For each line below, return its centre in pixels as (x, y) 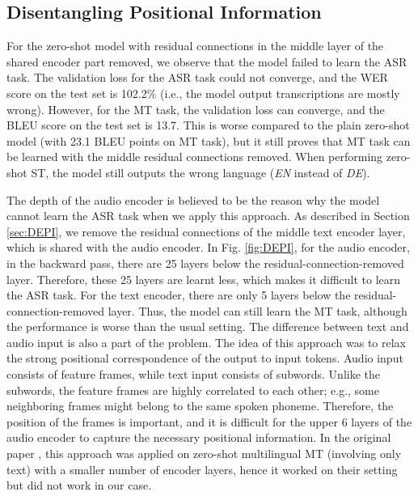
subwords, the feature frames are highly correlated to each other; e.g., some (193, 390)
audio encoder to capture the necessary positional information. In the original (199, 437)
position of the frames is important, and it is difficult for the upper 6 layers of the (209, 421)
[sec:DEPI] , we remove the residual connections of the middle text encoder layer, (206, 231)
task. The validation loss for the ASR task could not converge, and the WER (197, 77)
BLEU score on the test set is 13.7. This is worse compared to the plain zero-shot (208, 125)
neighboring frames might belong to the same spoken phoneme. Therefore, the (200, 406)
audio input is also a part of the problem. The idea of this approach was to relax (206, 342)
